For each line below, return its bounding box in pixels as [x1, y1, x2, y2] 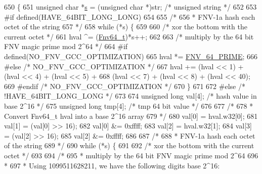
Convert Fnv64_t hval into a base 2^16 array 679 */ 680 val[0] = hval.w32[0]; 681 [4, 110, 258, 121]
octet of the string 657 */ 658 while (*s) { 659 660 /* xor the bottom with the [4, 21, 247, 32]
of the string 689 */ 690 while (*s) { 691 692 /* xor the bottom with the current [4, 140, 254, 151]
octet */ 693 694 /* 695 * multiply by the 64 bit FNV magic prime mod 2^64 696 [4, 150, 258, 160]
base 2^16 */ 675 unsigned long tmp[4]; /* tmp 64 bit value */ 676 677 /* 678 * [4, 100, 253, 111]
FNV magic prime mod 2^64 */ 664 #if [4, 41, 128, 52]
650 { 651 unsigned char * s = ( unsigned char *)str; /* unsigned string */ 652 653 [4, 2, 257, 12]
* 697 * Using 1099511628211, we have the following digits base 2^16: [4, 160, 220, 170]
